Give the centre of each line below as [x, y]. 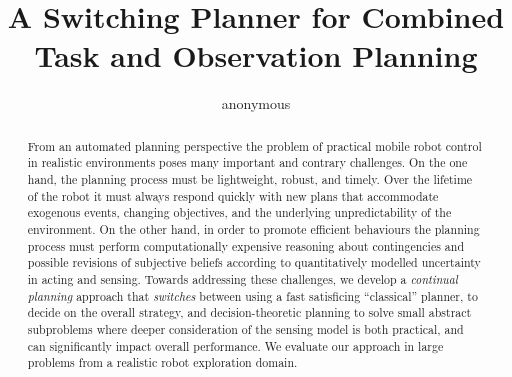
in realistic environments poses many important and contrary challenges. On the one [247, 162]
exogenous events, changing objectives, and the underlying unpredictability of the [239, 212]
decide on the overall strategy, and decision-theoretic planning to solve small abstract [249, 312]
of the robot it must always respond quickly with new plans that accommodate [233, 195]
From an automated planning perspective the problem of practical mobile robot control [254, 145]
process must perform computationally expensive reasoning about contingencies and [245, 245]
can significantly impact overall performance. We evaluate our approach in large [235, 345]
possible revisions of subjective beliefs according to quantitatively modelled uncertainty [254, 262]
